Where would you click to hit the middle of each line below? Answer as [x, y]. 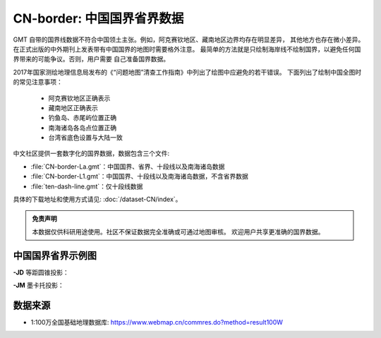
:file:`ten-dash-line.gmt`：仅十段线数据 [87, 186]
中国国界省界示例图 [55, 255]
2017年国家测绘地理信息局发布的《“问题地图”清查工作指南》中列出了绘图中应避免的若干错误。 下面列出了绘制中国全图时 [187, 72]
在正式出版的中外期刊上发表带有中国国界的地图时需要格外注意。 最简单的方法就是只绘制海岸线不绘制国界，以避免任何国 [187, 49]
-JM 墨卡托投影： [39, 285]
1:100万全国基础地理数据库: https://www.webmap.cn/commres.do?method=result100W [157, 322]
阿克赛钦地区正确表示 [79, 98]
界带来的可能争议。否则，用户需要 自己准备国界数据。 [91, 59]
